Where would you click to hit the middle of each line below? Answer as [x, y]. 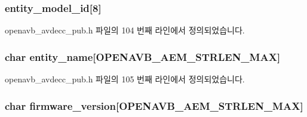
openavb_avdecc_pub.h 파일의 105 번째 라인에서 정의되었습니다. [125, 79]
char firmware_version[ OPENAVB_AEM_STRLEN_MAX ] [154, 105]
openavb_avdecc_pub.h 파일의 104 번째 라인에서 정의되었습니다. [125, 30]
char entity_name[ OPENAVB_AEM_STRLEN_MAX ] [143, 56]
